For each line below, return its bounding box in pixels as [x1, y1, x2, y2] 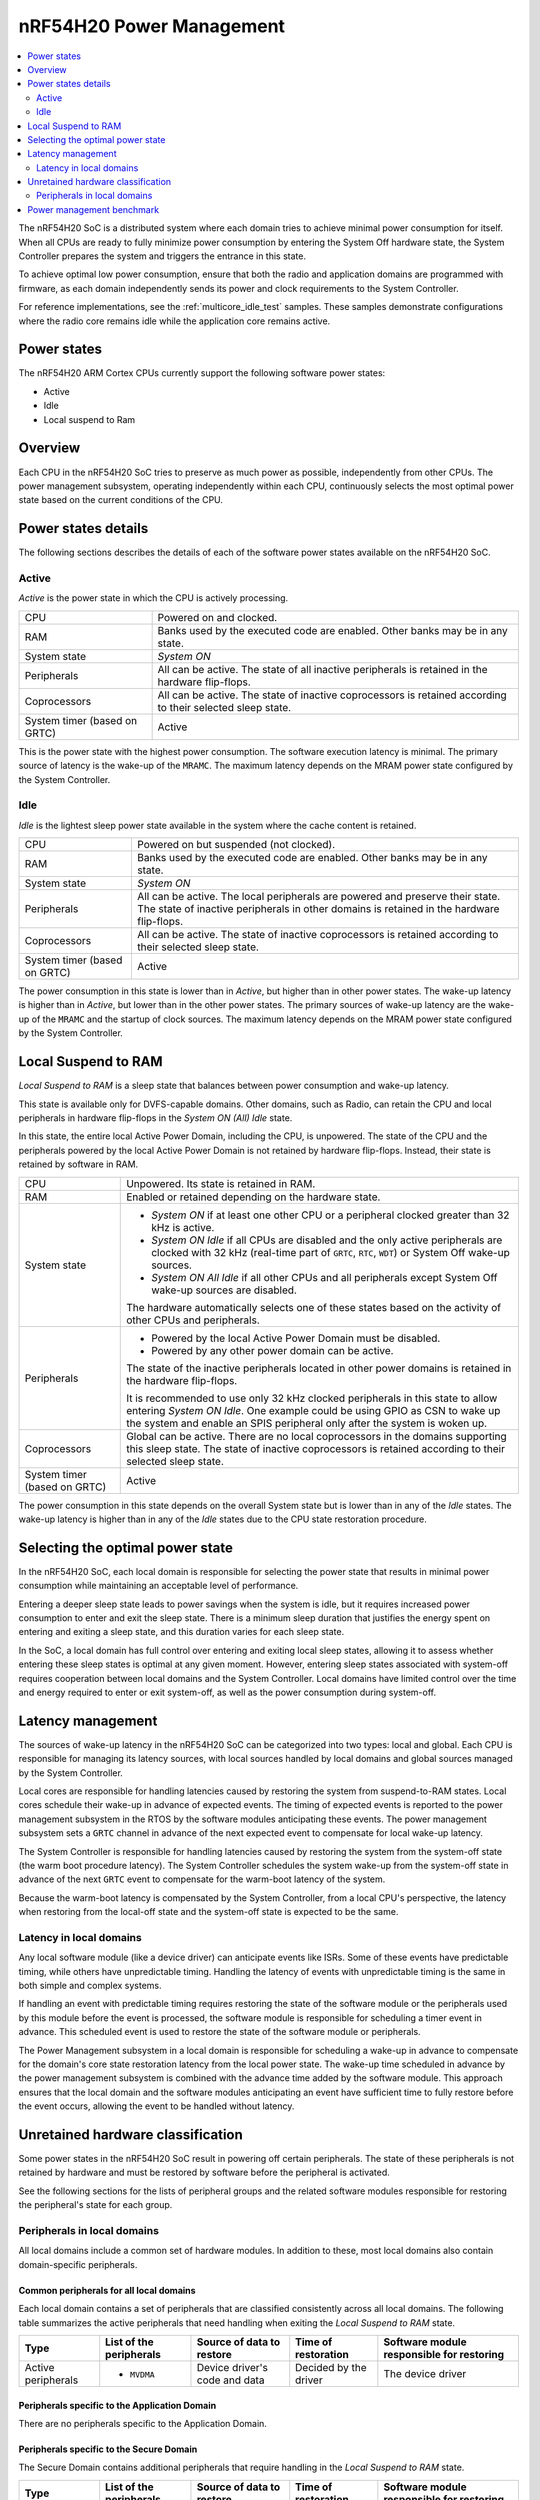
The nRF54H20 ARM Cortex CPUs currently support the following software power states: [18, 367, 386, 379]
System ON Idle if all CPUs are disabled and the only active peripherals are [151, 1233, 503, 1247]
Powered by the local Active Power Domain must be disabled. [151, 1331, 441, 1345]
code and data [196, 2373, 265, 2387]
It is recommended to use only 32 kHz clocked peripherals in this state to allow [126, 1391, 498, 1405]
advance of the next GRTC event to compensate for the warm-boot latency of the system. [18, 1873, 386, 1885]
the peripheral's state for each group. [18, 2199, 173, 2211]
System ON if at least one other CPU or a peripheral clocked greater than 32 [151, 1208, 510, 1222]
